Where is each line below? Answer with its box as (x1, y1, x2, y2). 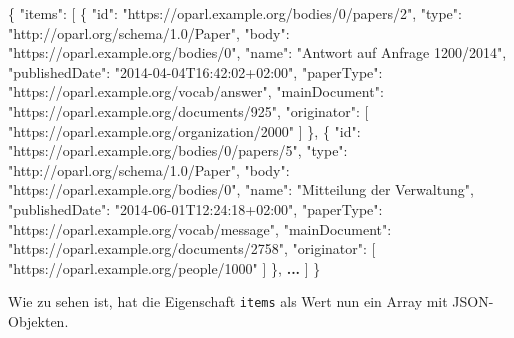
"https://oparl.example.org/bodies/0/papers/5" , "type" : (8, 140, 348, 161)
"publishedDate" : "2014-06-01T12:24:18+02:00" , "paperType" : (8, 198, 383, 219)
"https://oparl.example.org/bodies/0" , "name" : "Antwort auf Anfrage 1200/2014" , (8, 42, 507, 63)
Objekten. (8, 310, 69, 331)
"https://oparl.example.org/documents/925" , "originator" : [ (8, 100, 369, 121)
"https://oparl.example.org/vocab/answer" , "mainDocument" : (8, 81, 384, 102)
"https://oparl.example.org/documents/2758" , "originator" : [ (8, 238, 376, 259)
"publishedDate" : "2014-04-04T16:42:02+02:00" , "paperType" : (8, 61, 383, 82)
